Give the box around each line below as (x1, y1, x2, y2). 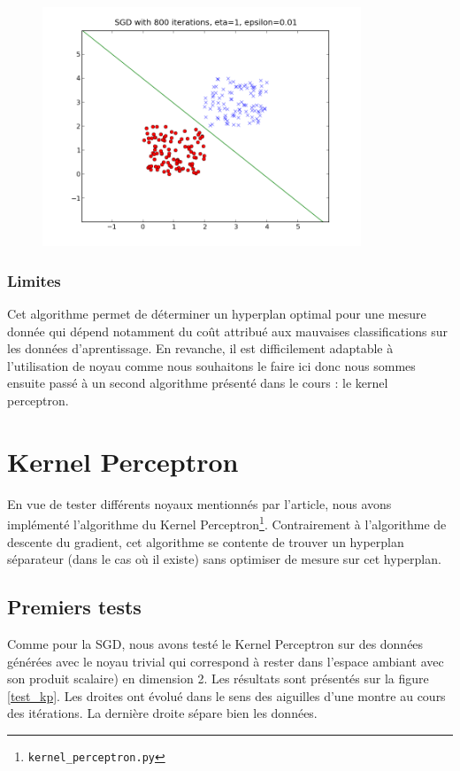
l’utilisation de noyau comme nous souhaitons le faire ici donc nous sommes (7, 356, 416, 374)
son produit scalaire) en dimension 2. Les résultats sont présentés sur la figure (7, 669, 429, 688)
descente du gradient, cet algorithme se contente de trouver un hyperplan (7, 532, 404, 551)
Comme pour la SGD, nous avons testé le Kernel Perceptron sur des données (7, 635, 424, 653)
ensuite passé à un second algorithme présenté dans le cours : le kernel (7, 374, 388, 392)
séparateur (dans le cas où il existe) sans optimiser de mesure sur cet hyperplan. (7, 550, 441, 568)
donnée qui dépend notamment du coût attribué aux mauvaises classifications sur (7, 321, 448, 340)
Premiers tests (7, 593, 142, 621)
